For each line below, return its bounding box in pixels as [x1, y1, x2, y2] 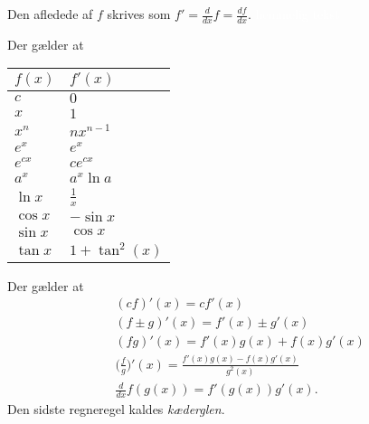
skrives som [107, 5, 171, 23]
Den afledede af [7, 5, 93, 23]
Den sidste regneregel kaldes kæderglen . [7, 400, 225, 419]
